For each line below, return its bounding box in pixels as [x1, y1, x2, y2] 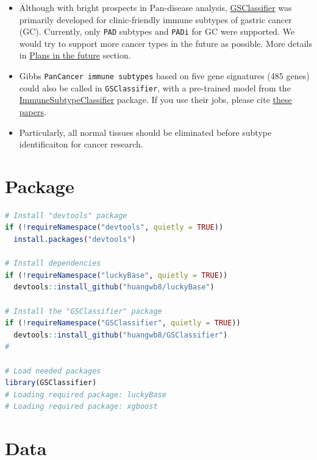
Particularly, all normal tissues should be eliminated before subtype [19, 126, 272, 138]
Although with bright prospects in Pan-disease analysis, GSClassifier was [19, 1, 292, 13]
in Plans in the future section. [19, 49, 131, 62]
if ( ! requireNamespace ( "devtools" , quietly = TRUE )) [5, 223, 224, 232]
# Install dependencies [5, 259, 101, 268]
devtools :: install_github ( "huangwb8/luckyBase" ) [13, 283, 215, 292]
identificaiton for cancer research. [19, 138, 143, 150]
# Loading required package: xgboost [5, 402, 158, 411]
